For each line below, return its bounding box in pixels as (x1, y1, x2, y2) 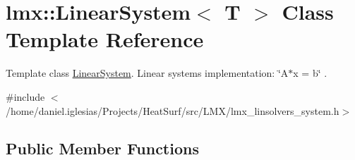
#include (6, 89, 45, 104)
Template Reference (6, 25, 204, 54)
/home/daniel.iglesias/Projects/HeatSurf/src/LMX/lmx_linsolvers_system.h (6, 103, 339, 118)
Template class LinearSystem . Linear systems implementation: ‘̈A (6, 66, 289, 80)
